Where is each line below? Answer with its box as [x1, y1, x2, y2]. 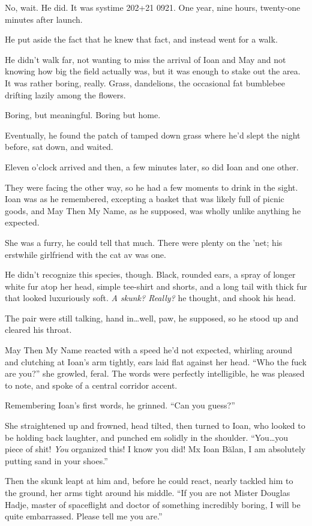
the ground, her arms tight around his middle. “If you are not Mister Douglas [5, 486, 290, 498]
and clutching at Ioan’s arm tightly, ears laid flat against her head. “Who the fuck [5, 355, 307, 368]
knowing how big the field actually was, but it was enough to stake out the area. [5, 65, 301, 77]
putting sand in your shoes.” [5, 454, 108, 467]
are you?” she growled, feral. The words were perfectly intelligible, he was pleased [5, 367, 305, 380]
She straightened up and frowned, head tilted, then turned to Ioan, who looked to [5, 419, 305, 432]
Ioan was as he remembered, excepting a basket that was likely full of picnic [5, 193, 284, 205]
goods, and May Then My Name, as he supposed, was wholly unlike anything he [5, 204, 301, 217]
